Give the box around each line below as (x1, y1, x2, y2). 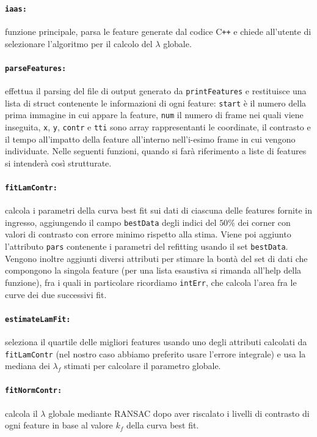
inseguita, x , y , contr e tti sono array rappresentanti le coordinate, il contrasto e (5, 120, 311, 133)
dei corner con (238, 215, 291, 228)
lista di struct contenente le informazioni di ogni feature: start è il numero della (5, 96, 307, 109)
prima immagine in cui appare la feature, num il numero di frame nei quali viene (5, 108, 304, 121)
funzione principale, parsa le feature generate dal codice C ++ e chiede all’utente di (5, 24, 312, 37)
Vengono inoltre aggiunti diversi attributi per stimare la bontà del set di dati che (5, 252, 308, 264)
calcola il (5, 406, 38, 419)
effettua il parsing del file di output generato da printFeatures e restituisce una (5, 84, 307, 97)
